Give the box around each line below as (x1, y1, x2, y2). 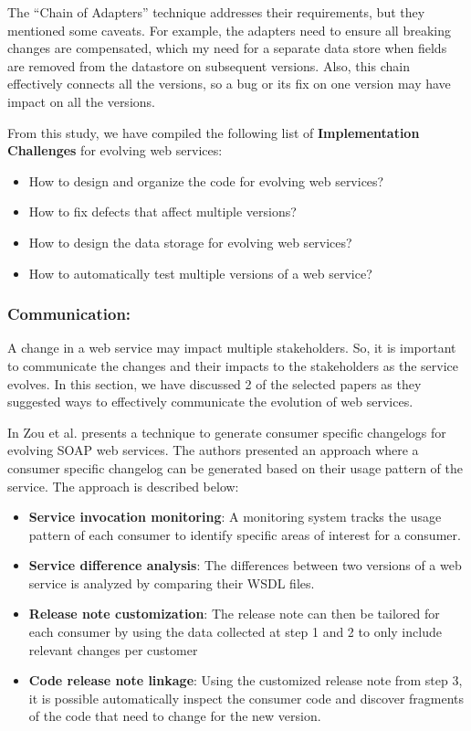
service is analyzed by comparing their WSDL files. (28, 573, 315, 592)
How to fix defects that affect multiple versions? (28, 202, 297, 221)
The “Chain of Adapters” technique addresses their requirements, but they (7, 3, 425, 21)
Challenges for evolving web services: (7, 141, 223, 160)
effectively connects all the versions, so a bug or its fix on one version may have (7, 74, 451, 93)
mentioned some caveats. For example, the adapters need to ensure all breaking (7, 20, 451, 39)
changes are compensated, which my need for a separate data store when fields (7, 38, 447, 58)
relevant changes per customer (28, 640, 198, 659)
